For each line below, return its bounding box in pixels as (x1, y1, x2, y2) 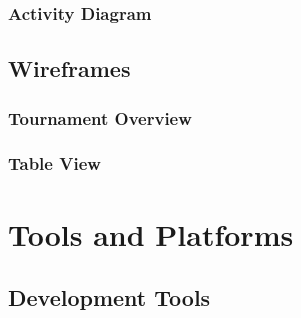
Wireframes (8, 53, 131, 84)
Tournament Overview (8, 105, 192, 130)
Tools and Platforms (8, 213, 294, 254)
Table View (8, 151, 101, 176)
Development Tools (8, 282, 211, 313)
